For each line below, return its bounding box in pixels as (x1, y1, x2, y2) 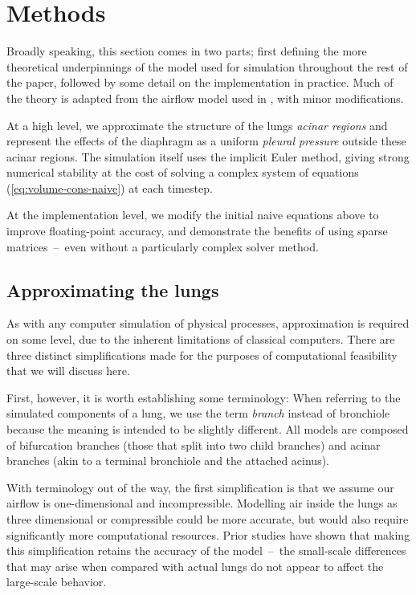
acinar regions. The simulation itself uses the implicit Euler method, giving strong (6, 148, 410, 165)
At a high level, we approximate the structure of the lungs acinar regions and (6, 116, 388, 133)
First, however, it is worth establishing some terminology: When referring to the (6, 389, 401, 405)
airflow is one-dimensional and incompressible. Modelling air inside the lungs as (6, 495, 398, 511)
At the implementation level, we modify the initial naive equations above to (6, 206, 379, 223)
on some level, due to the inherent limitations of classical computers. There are (6, 331, 395, 348)
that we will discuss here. (6, 362, 130, 379)
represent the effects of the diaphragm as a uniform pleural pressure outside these (6, 132, 406, 149)
